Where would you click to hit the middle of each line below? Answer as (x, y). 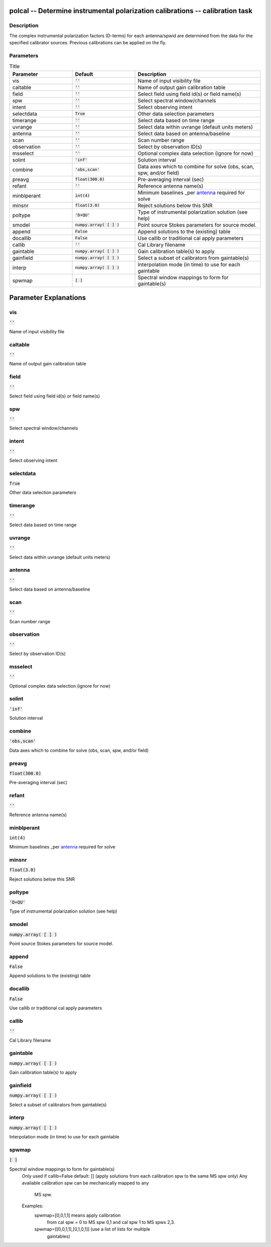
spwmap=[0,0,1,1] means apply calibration (78, 1215)
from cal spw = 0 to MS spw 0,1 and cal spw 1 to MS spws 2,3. (111, 1222)
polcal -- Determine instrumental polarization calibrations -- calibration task (131, 11)
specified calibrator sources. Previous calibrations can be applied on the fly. (88, 43)
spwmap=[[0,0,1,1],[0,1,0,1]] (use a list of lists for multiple (92, 1229)
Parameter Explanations (48, 298)
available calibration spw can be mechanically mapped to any (85, 1183)
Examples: (33, 1206)
